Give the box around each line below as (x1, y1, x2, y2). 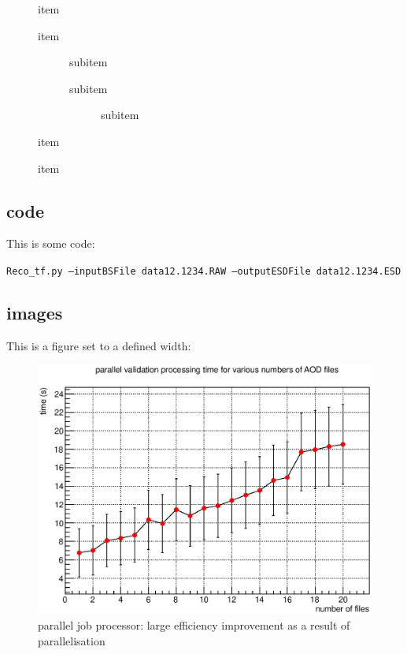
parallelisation (38, 632, 105, 648)
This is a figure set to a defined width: (6, 337, 191, 353)
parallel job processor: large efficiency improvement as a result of (38, 616, 350, 633)
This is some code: (6, 235, 95, 252)
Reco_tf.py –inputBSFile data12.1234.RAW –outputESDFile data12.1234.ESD (6, 265, 401, 277)
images (6, 301, 63, 324)
